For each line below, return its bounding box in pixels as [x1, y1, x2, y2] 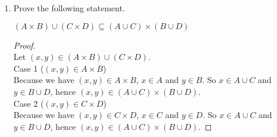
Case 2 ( [13, 97, 44, 109]
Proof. [13, 39, 36, 51]
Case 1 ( [13, 62, 44, 74]
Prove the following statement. [13, 2, 125, 14]
